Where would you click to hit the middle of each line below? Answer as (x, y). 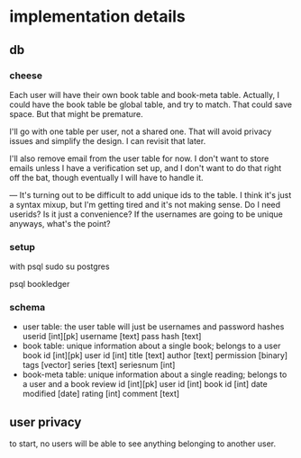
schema (27, 308)
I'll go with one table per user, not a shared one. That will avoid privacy (141, 131)
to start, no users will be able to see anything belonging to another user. (143, 444)
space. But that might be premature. (76, 113)
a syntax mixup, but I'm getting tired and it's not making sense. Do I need (145, 204)
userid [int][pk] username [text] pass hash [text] (112, 337)
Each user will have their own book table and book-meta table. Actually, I (144, 94)
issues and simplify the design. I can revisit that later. (108, 140)
